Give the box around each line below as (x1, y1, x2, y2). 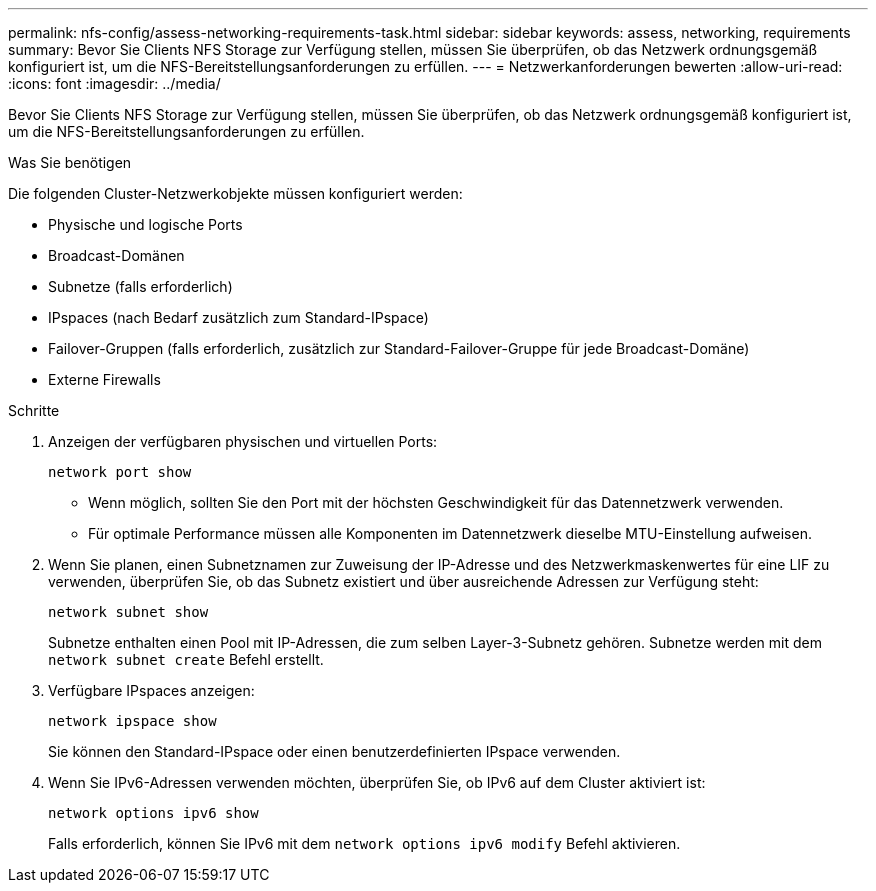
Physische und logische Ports (48, 216, 243, 233)
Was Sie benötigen (8, 154, 132, 171)
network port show (48, 464, 192, 480)
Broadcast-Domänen (48, 247, 185, 264)
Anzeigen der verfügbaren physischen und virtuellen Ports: (48, 433, 438, 450)
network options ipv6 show (48, 805, 259, 821)
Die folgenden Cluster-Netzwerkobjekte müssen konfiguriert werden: (8, 185, 463, 202)
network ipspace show (48, 713, 217, 729)
